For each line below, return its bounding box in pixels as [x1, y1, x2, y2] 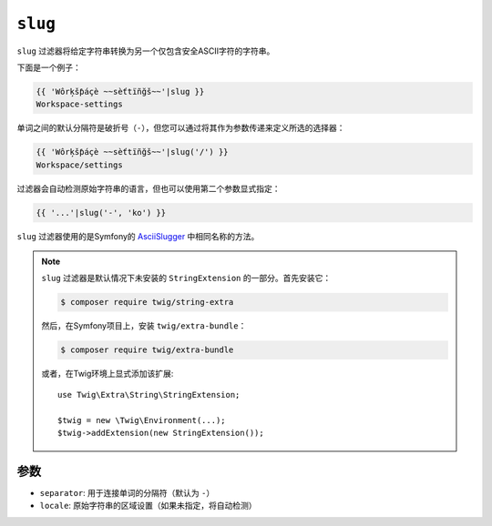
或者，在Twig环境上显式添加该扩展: [41, 369, 174, 379]
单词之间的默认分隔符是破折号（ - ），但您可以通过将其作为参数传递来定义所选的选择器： [16, 123, 345, 134]
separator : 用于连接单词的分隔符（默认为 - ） [39, 487, 215, 498]
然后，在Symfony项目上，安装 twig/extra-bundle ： [41, 320, 247, 331]
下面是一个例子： [16, 62, 81, 73]
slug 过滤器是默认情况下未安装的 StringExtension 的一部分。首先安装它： [41, 273, 332, 284]
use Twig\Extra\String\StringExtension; [57, 389, 241, 400]
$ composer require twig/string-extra [60, 297, 234, 308]
